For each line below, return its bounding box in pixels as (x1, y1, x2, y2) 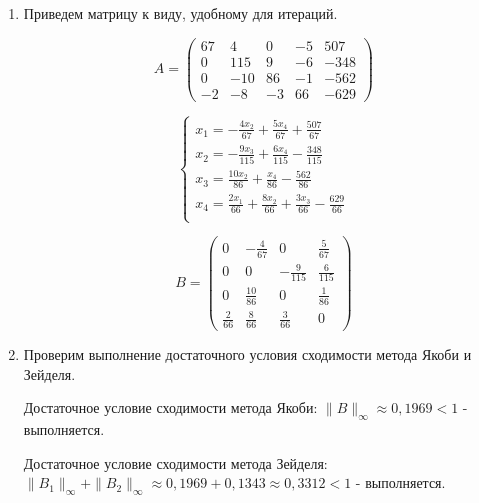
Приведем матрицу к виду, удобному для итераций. (23, 3, 338, 23)
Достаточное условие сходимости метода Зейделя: (23, 452, 328, 473)
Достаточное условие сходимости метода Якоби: (23, 397, 318, 418)
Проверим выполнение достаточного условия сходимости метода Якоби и (23, 344, 472, 365)
